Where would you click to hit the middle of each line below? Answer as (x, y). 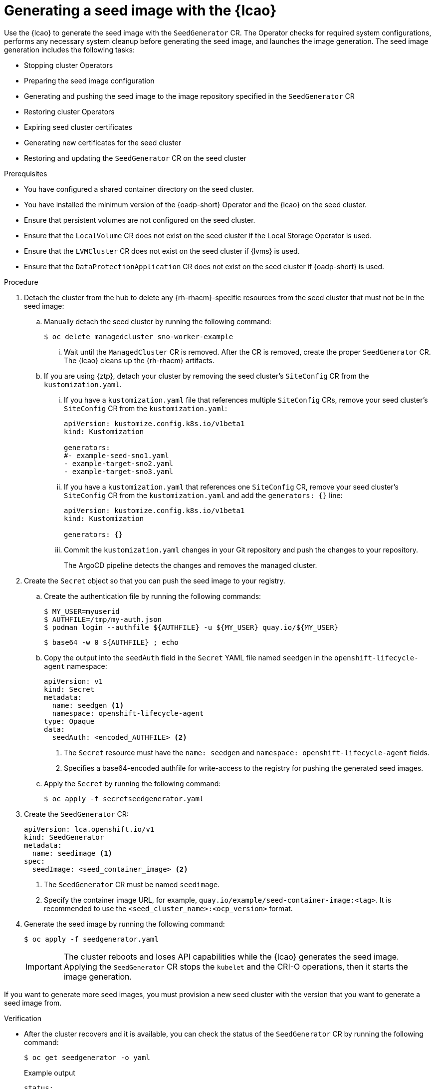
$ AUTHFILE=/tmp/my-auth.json (103, 619)
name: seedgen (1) (88, 705)
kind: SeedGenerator (64, 837)
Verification (23, 1018)
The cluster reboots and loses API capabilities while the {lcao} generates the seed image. (231, 956)
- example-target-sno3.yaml (119, 471)
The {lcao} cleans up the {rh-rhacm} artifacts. (139, 360)
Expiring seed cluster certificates (78, 127)
